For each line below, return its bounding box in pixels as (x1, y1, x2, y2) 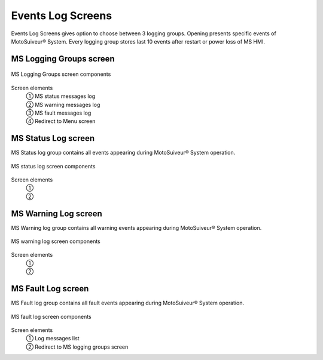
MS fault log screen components (11, 313, 92, 320)
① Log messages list (26, 335, 80, 342)
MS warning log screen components (11, 238, 101, 245)
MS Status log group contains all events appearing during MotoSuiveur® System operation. (11, 149, 236, 156)
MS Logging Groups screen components (11, 70, 111, 78)
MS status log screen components (11, 162, 96, 170)
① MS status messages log (26, 93, 96, 100)
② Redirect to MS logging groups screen (26, 343, 129, 350)
